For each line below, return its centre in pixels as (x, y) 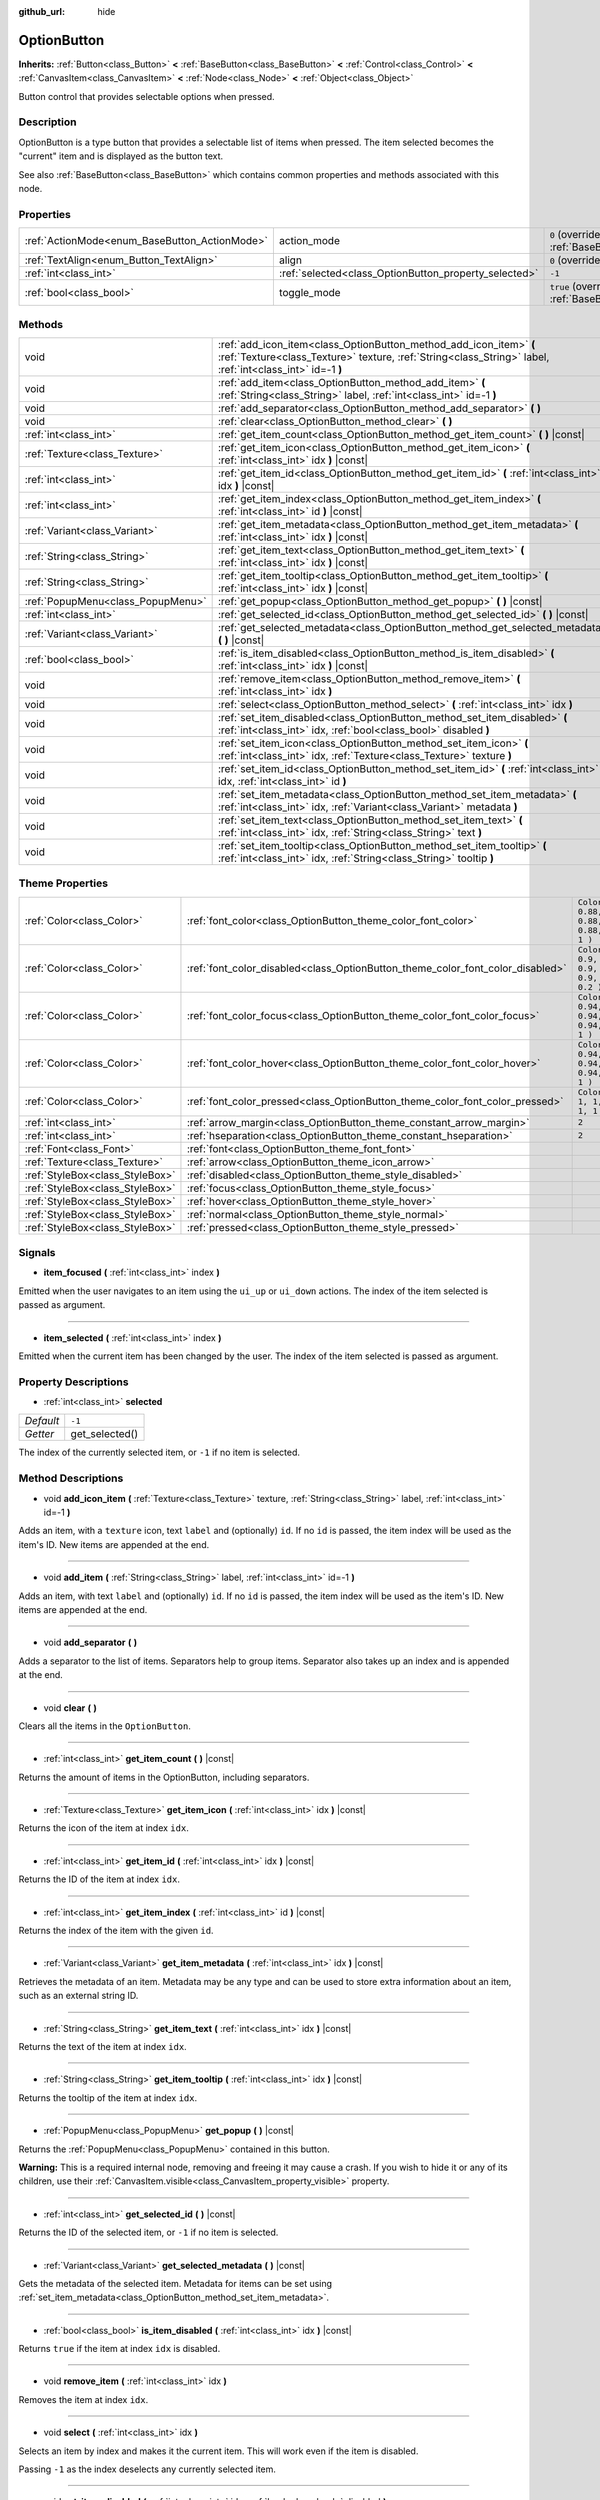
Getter (39, 1434)
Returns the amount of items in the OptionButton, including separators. (164, 1777)
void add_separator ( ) (90, 1642)
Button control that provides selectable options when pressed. (146, 96)
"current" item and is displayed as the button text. (121, 156)
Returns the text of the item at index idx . (102, 2046)
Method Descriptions (71, 1478)
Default (42, 1421)
